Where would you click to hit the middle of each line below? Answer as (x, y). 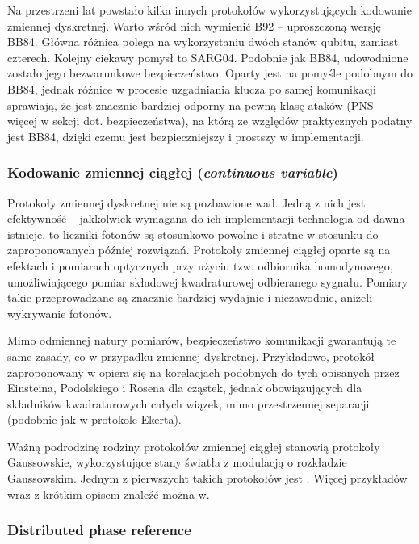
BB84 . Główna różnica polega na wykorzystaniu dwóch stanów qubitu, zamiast (203, 42)
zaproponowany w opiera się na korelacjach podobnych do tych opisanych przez (203, 372)
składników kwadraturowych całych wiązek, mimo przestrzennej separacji (189, 403)
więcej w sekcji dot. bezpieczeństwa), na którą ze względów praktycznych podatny (210, 121)
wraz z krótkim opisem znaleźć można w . (109, 494)
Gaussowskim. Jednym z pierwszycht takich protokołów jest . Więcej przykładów (207, 478)
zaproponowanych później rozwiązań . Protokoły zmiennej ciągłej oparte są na (199, 250)
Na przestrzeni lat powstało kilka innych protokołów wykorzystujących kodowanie (209, 10)
